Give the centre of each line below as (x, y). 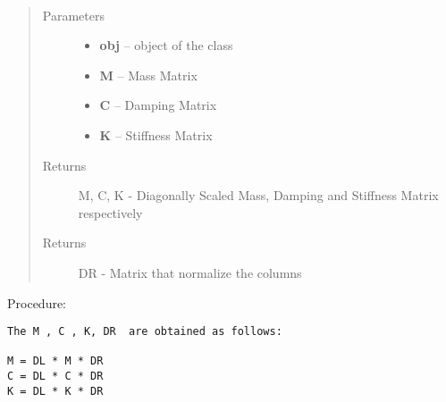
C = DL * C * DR (55, 377)
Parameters (73, 15)
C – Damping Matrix (158, 105)
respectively (110, 212)
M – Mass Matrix (148, 75)
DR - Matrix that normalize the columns (190, 272)
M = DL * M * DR (55, 361)
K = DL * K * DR (55, 391)
